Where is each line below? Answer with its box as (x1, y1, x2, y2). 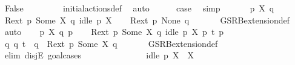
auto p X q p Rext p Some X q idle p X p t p (4, 25, 224, 38)
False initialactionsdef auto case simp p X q (4, 2, 274, 14)
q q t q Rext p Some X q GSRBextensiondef (4, 37, 218, 49)
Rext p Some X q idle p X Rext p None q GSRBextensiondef (4, 13, 290, 26)
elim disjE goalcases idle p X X (4, 49, 194, 61)
